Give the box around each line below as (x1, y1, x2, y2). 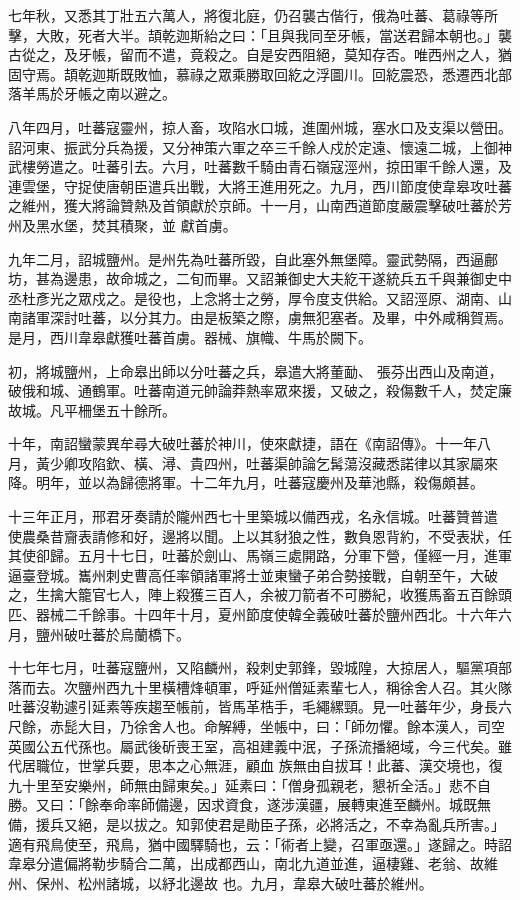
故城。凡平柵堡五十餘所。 (8, 399, 176, 420)
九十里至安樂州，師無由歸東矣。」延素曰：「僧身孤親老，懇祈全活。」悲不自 (8, 774, 491, 795)
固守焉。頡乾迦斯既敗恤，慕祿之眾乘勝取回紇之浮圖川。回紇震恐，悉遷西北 (8, 63, 498, 84)
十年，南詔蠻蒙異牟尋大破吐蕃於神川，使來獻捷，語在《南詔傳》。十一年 (8, 433, 477, 454)
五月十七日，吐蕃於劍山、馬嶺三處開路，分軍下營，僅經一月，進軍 (77, 545, 512, 566)
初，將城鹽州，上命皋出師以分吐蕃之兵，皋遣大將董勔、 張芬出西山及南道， (8, 360, 503, 381)
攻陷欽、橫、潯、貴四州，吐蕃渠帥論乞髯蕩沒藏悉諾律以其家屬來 (77, 452, 498, 473)
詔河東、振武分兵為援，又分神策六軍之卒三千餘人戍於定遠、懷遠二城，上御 (8, 136, 498, 157)
